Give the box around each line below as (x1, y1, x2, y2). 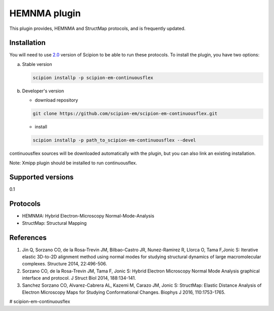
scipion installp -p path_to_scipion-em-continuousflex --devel (32, 137, 196, 143)
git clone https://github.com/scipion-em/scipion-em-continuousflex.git (32, 111, 218, 117)
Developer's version (22, 88, 64, 94)
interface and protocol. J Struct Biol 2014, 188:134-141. (22, 275, 136, 281)
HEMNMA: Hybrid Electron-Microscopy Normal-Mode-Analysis (22, 213, 155, 219)
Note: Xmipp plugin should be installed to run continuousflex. (9, 160, 138, 166)
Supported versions (9, 173, 74, 182)
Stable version (22, 61, 53, 67)
